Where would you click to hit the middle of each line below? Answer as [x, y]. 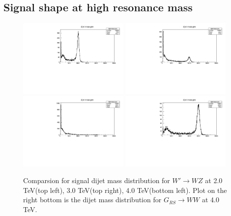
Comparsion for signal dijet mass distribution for [97, 180]
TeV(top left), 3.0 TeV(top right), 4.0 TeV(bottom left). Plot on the [125, 190]
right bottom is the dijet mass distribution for [92, 200]
